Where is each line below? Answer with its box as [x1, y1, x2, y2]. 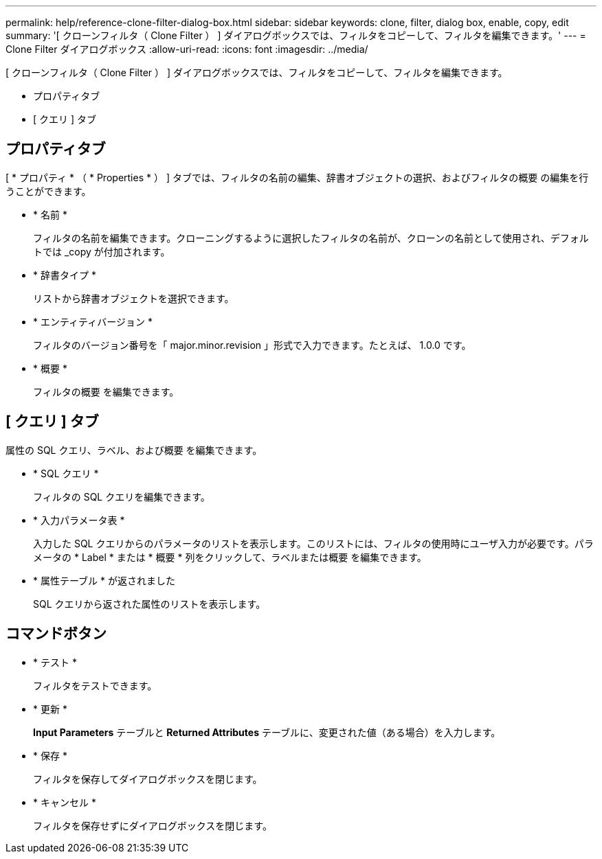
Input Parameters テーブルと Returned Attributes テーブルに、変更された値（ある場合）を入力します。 [33, 726, 501, 738]
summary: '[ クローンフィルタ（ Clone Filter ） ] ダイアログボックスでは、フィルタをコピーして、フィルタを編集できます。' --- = [5, 30, 586, 41]
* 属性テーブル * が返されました [33, 574, 175, 586]
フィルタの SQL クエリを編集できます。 [33, 490, 210, 503]
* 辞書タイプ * [33, 268, 96, 281]
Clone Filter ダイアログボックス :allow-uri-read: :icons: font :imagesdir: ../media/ [5, 43, 368, 55]
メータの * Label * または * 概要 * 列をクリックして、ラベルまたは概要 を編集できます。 [33, 551, 427, 563]
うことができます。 [5, 185, 91, 197]
